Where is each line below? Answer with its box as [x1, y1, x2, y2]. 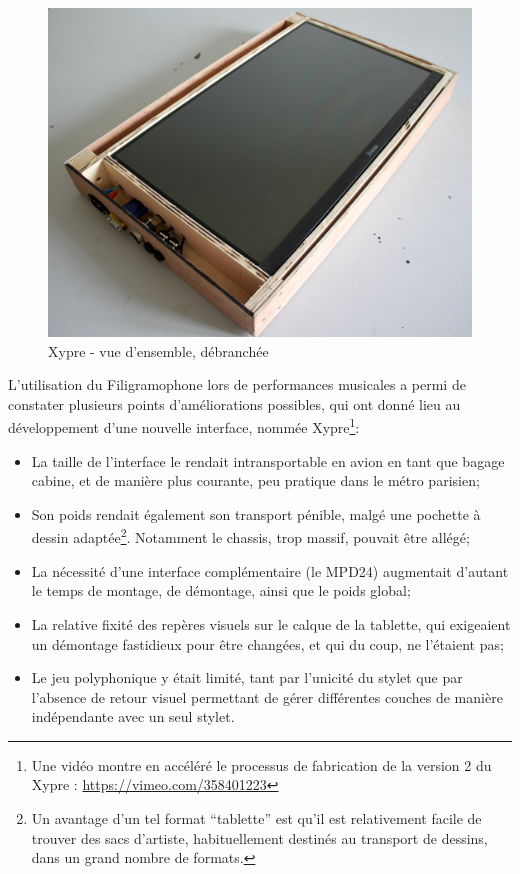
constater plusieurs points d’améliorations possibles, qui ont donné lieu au [8, 393, 461, 414]
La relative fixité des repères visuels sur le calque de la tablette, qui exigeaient [31, 613, 511, 634]
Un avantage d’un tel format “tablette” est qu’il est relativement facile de [31, 808, 482, 829]
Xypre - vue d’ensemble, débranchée [48, 340, 269, 361]
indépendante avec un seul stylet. [31, 706, 235, 727]
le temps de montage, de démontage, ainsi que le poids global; [31, 580, 411, 601]
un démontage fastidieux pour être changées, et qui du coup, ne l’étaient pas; [31, 633, 504, 654]
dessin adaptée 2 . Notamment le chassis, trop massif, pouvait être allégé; [31, 524, 470, 548]
